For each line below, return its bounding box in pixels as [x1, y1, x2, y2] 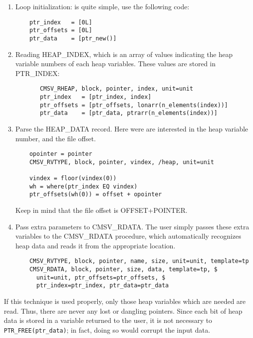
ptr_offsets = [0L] [29, 27, 92, 34]
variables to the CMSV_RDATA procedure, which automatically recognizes [15, 231, 241, 241]
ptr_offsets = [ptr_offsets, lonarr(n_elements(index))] [39, 101, 228, 109]
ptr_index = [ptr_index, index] [39, 94, 152, 100]
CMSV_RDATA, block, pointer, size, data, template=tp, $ [29, 266, 218, 273]
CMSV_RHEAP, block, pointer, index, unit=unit [39, 85, 193, 93]
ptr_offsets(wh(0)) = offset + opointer [29, 191, 162, 198]
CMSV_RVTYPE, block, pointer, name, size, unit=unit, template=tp [29, 258, 249, 265]
